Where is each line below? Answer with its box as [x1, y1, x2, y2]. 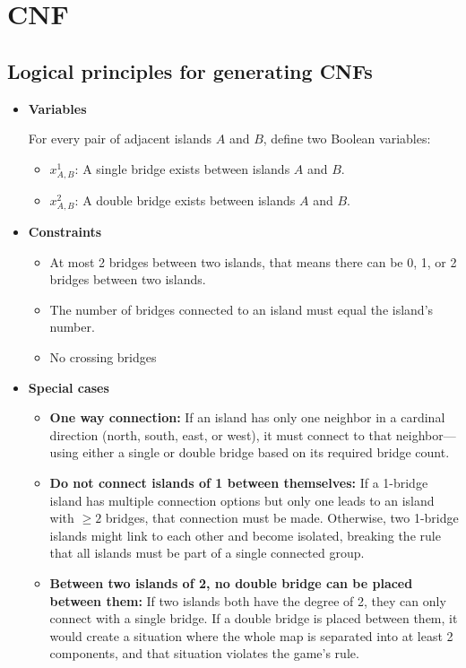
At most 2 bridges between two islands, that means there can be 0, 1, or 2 [49, 252, 457, 271]
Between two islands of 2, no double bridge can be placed [49, 573, 413, 592]
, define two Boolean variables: [263, 129, 431, 148]
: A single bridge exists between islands [74, 159, 290, 178]
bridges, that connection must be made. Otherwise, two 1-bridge [105, 508, 459, 527]
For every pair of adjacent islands [28, 129, 212, 148]
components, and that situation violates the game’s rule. [49, 644, 359, 663]
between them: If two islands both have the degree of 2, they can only [49, 591, 446, 610]
